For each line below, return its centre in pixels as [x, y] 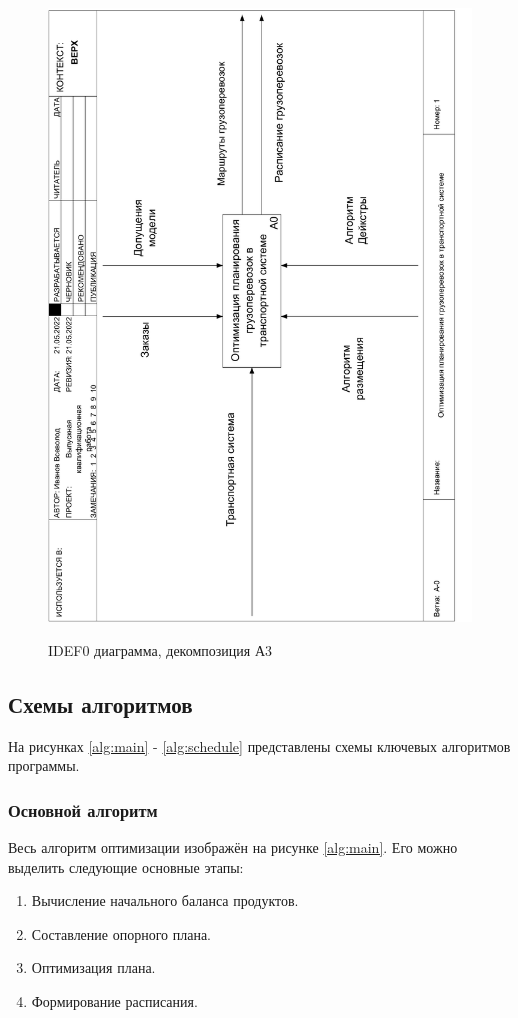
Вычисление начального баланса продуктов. [165, 900]
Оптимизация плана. [93, 967]
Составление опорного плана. [121, 933]
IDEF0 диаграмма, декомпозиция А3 [160, 649]
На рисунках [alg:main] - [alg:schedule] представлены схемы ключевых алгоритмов [259, 745]
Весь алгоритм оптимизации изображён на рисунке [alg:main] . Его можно [233, 846]
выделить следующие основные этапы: [126, 866]
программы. [44, 765]
